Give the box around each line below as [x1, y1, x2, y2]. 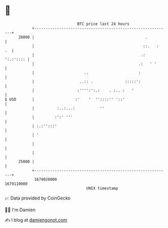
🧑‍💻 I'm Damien [5, 207, 36, 213]
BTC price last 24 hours [77, 21, 130, 26]
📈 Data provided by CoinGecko [5, 195, 71, 201]
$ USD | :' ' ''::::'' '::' [5, 96, 125, 102]
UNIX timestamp [86, 185, 118, 191]
